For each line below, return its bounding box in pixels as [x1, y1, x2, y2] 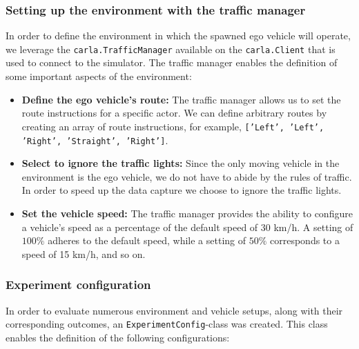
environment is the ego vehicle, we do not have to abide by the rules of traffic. [21, 169, 352, 183]
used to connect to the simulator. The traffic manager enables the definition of [6, 55, 338, 70]
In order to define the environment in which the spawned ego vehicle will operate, [6, 28, 351, 43]
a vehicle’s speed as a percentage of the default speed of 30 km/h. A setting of [21, 219, 353, 234]
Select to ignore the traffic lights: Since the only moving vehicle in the [21, 156, 340, 170]
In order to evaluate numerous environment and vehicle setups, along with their [6, 303, 343, 317]
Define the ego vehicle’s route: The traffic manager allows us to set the [21, 92, 341, 106]
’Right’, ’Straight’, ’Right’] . [21, 132, 168, 147]
